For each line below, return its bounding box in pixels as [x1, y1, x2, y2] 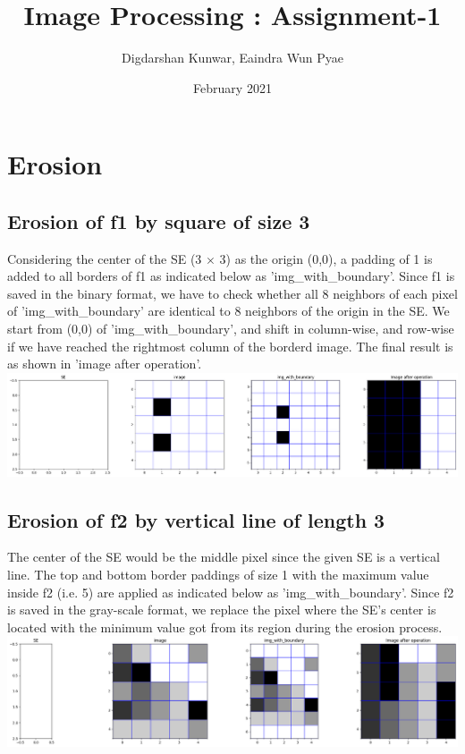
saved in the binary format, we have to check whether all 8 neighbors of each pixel [7, 284, 458, 302]
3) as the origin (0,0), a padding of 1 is [219, 249, 433, 267]
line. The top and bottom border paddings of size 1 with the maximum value [7, 565, 429, 584]
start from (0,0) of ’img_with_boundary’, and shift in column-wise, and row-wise [7, 319, 454, 338]
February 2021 [193, 78, 272, 97]
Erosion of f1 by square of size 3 [7, 207, 310, 234]
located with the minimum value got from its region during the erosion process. [7, 617, 443, 636]
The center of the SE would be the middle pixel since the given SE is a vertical [7, 547, 440, 566]
